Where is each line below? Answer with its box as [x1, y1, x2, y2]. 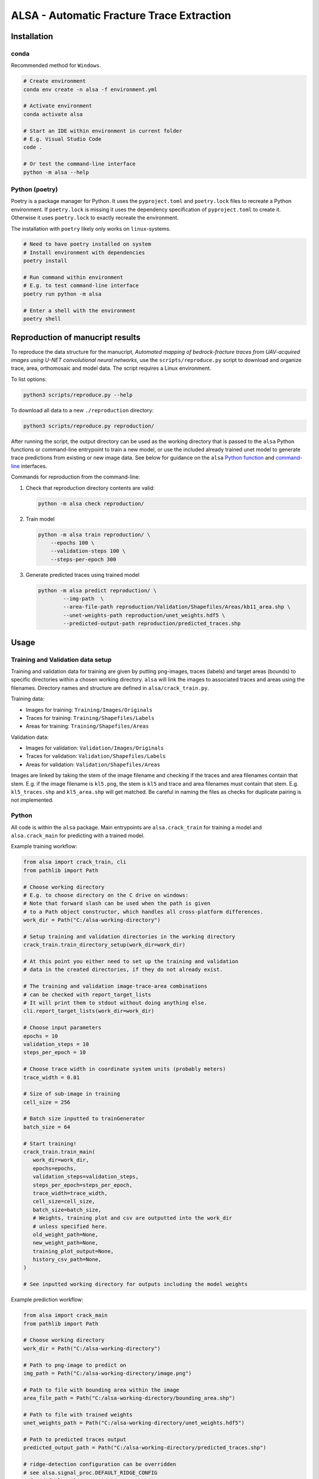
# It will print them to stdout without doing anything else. [23, 999, 207, 1006]
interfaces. [21, 462, 47, 470]
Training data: [11, 695, 45, 702]
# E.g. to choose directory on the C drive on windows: [23, 892, 189, 899]
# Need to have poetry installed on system [23, 241, 152, 248]
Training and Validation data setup [11, 655, 112, 664]
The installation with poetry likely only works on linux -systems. [11, 225, 171, 232]
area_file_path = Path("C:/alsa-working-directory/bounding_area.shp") [23, 1395, 236, 1402]
